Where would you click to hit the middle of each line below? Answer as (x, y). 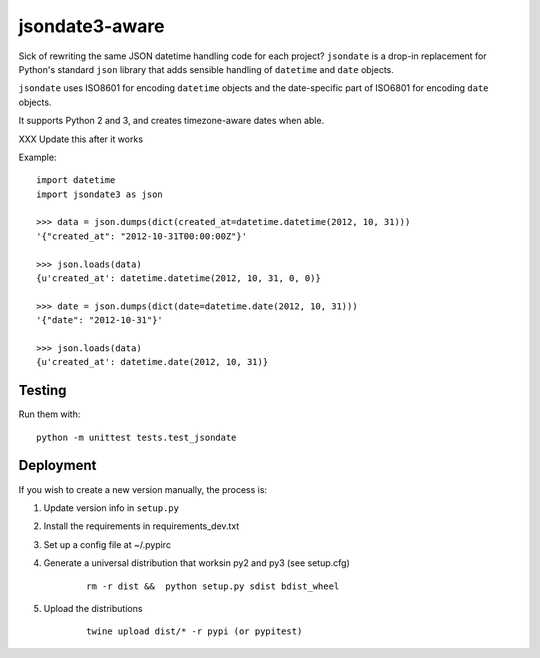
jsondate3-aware (91, 26)
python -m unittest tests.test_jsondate (136, 437)
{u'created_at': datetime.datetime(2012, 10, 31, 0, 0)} (179, 278)
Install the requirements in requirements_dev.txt (141, 526)
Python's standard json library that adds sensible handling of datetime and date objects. (206, 69)
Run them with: (49, 414)
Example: (37, 157)
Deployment (57, 465)
